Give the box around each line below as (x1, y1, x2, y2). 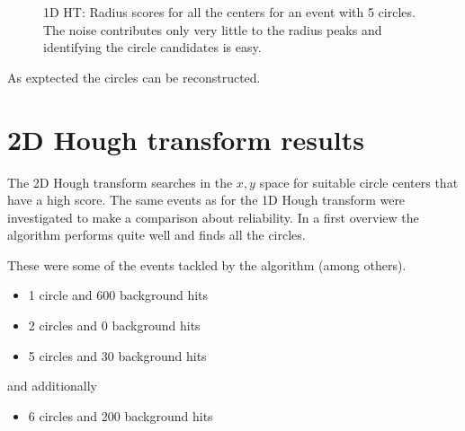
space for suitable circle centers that (259, 172, 459, 191)
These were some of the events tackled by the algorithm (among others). (7, 255, 407, 274)
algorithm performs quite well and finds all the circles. (7, 225, 306, 244)
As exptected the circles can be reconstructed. (7, 67, 261, 86)
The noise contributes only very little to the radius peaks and (43, 20, 382, 39)
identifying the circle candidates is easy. (43, 38, 262, 57)
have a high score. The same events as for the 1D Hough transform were (7, 190, 406, 209)
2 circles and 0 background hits (28, 316, 201, 335)
